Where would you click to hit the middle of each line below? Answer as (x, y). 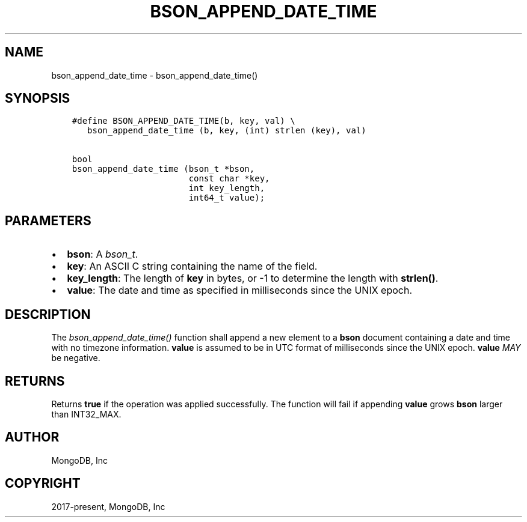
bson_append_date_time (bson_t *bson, (163, 169)
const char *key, (229, 179)
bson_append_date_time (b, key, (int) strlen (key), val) (227, 131)
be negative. (76, 358)
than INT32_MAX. (86, 414)
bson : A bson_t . (103, 254)
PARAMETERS (48, 220)
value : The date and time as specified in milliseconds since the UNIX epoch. (240, 290)
